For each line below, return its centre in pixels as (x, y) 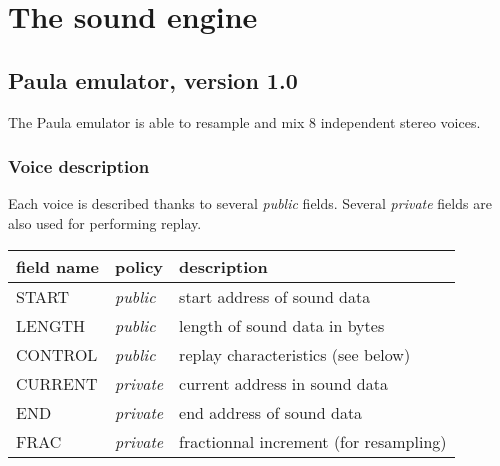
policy (139, 266)
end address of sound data (271, 412)
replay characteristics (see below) (295, 354)
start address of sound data (275, 296)
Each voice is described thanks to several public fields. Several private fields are (250, 203)
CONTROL (57, 354)
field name (58, 266)
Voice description (79, 166)
